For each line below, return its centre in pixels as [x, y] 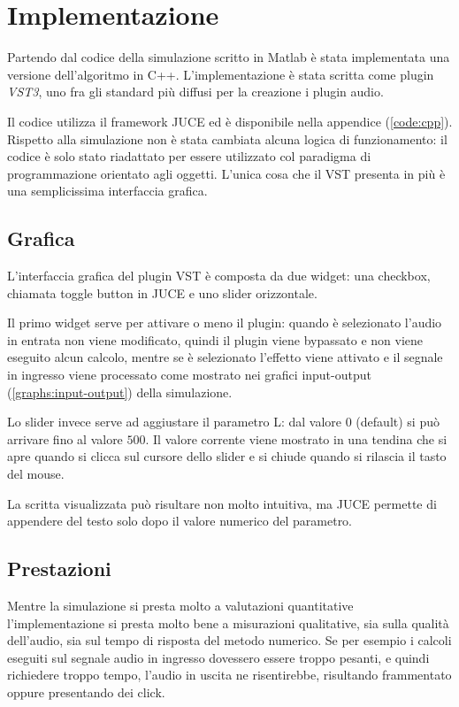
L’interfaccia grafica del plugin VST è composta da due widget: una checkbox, [219, 276]
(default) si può [398, 422]
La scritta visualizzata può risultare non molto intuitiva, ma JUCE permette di [222, 503]
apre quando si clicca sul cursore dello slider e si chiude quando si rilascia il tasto [227, 456]
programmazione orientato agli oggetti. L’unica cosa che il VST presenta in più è [226, 173]
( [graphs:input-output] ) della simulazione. [120, 392]
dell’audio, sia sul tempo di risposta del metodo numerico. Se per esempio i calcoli [229, 640]
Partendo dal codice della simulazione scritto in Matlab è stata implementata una [229, 57]
